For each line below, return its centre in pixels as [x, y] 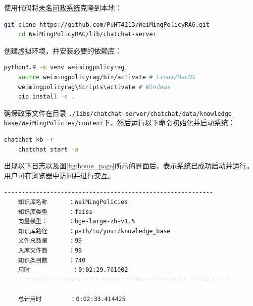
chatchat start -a [48, 149]
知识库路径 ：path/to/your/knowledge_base [94, 231]
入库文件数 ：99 [50, 251]
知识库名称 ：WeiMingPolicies [73, 202]
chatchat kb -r [29, 140]
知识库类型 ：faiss [55, 212]
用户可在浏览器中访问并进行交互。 [59, 175]
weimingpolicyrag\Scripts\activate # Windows [94, 87]
